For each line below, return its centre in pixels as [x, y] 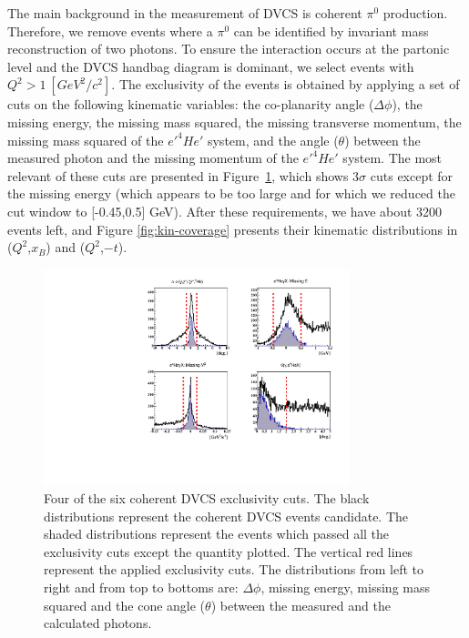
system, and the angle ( [273, 140]
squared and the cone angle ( [125, 605]
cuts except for [412, 175]
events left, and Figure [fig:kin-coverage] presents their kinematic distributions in [233, 229]
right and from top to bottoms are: [141, 587]
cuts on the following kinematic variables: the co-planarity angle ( [191, 104]
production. [415, 13]
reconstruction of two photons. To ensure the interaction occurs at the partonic [229, 49]
